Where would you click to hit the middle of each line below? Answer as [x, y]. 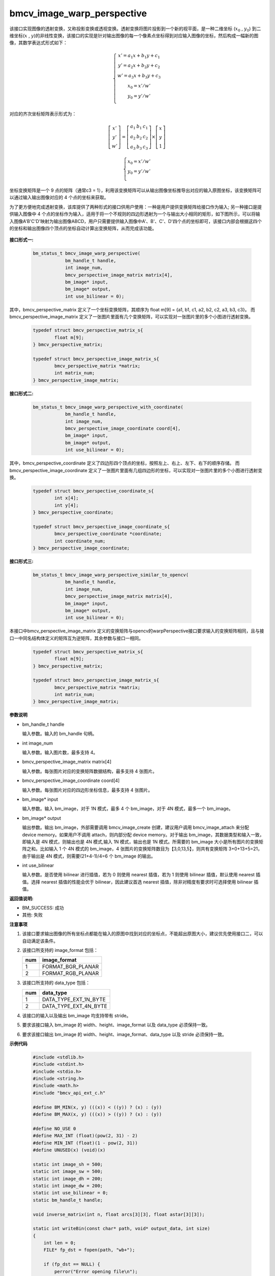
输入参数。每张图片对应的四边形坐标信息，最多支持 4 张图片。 [87, 790]
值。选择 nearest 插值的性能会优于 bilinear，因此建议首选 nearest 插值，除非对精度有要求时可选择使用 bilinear [137, 882]
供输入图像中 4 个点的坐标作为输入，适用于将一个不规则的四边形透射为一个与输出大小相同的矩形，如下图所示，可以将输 [135, 214]
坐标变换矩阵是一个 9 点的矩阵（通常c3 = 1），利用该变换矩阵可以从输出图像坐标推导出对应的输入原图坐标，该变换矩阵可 [135, 190]
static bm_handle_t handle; [68, 1200]
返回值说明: [21, 898]
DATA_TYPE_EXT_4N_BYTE [75, 1006]
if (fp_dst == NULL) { [72, 1264]
